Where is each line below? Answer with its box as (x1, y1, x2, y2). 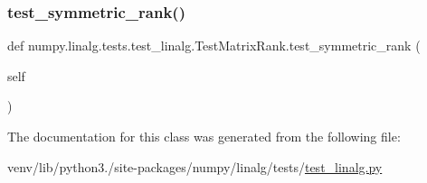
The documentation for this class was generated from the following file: (7, 127, 401, 145)
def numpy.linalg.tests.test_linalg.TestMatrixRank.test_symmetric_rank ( (7, 36, 421, 55)
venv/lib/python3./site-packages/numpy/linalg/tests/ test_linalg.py (7, 157, 383, 176)
